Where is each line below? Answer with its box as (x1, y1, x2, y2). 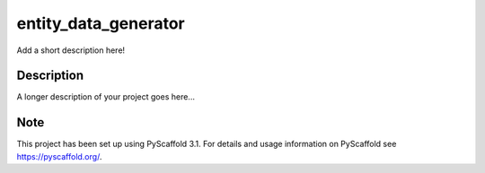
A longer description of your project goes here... (16, 91, 195, 102)
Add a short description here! (16, 45, 126, 56)
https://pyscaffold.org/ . (16, 151, 102, 161)
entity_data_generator (16, 13, 185, 33)
